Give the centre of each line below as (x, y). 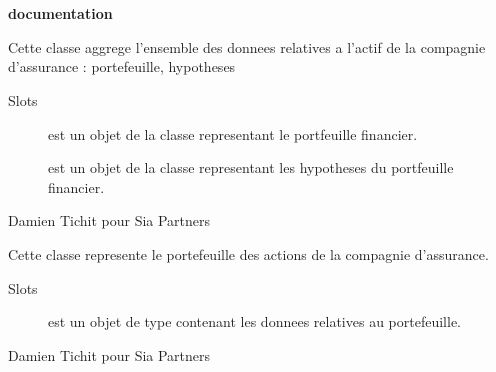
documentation (60, 13)
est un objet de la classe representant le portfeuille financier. (233, 133)
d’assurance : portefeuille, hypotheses (122, 66)
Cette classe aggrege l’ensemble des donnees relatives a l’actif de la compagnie (247, 46)
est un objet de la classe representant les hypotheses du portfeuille (251, 167)
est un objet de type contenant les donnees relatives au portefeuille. (254, 321)
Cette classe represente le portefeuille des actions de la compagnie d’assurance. (248, 253)
